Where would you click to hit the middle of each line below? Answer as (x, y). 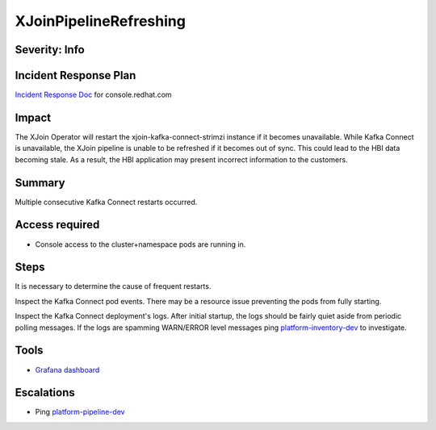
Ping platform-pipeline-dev (80, 412)
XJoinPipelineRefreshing (100, 21)
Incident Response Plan (75, 75)
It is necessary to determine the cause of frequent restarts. (113, 286)
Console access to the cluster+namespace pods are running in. (140, 244)
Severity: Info (50, 50)
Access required (57, 225)
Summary (40, 183)
